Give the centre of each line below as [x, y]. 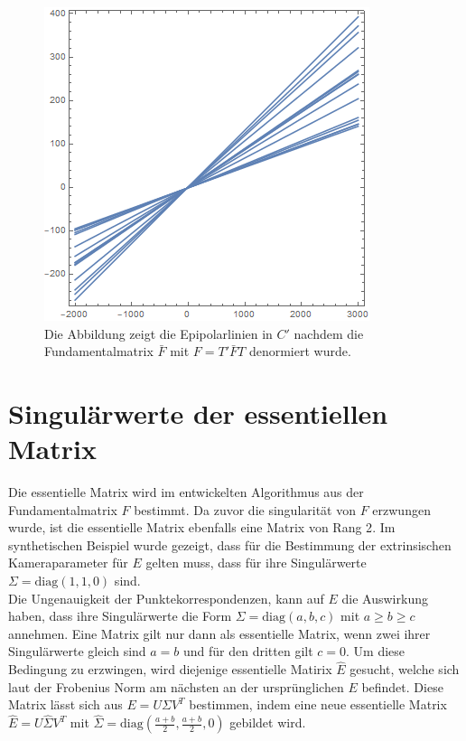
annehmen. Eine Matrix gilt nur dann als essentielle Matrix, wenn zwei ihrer [219, 633]
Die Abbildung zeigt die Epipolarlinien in [158, 333]
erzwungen [401, 509]
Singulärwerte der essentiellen [198, 413]
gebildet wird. [268, 722]
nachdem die [329, 333]
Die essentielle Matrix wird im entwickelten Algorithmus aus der [186, 492]
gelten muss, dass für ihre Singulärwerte [256, 563]
